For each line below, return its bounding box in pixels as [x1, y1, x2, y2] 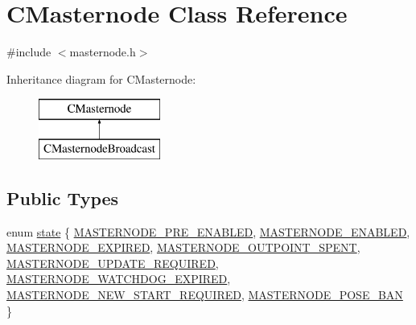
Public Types [6, 185, 119, 210]
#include [6, 43, 51, 60]
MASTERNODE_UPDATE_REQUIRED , [6, 254, 219, 271]
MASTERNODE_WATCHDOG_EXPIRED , [6, 270, 231, 287]
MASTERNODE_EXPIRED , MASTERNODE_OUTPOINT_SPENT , [6, 239, 360, 256]
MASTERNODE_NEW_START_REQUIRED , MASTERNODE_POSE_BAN [6, 286, 403, 303]
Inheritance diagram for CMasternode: [6, 70, 196, 87]
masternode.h [69, 43, 136, 60]
